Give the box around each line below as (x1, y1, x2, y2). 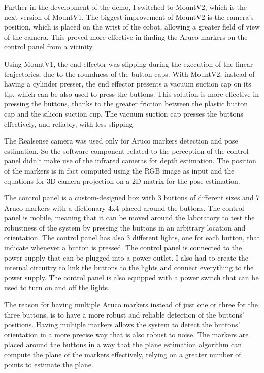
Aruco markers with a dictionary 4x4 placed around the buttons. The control (4, 202, 244, 213)
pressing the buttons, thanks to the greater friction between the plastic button (4, 98, 248, 109)
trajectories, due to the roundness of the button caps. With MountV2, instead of (4, 68, 255, 79)
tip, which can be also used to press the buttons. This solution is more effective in (4, 88, 259, 99)
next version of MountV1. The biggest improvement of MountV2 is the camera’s (4, 11, 254, 22)
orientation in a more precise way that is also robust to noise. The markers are (4, 329, 249, 339)
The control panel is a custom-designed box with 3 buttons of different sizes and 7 (4, 192, 260, 203)
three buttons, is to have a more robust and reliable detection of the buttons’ (4, 309, 244, 320)
